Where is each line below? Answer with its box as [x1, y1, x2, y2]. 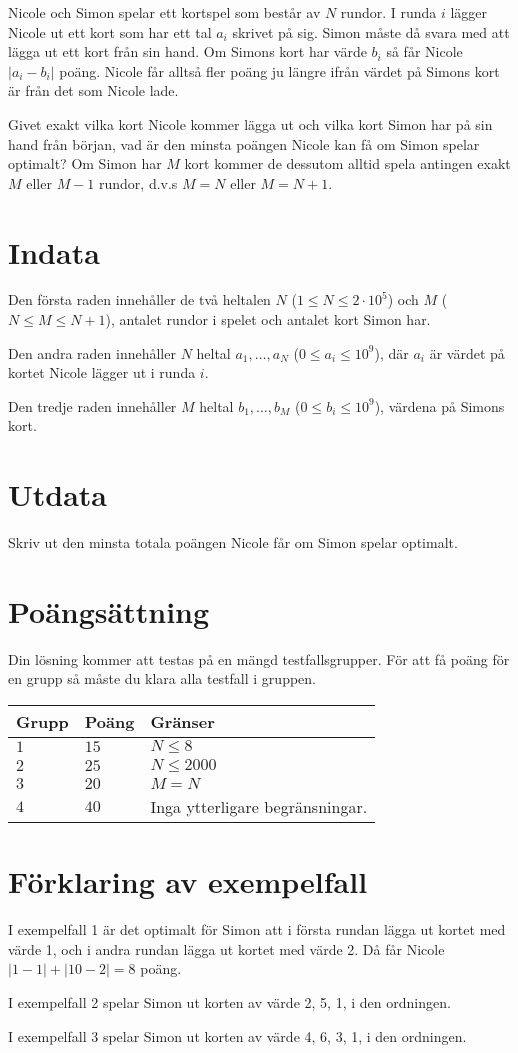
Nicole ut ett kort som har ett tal [8, 21, 212, 42]
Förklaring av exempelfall [8, 861, 368, 902]
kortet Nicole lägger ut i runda [8, 362, 196, 383]
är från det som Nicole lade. [8, 80, 179, 101]
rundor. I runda [340, 2, 437, 22]
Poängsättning [8, 590, 210, 631]
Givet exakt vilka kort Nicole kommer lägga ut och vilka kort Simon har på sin [8, 113, 493, 134]
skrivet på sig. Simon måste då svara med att [232, 21, 510, 42]
